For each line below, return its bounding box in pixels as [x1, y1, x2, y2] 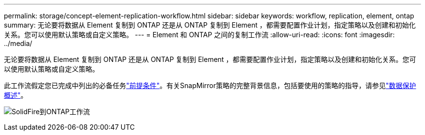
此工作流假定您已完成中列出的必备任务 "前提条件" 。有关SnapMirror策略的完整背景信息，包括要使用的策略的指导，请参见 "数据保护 [4, 81, 416, 90]
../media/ [4, 39, 33, 47]
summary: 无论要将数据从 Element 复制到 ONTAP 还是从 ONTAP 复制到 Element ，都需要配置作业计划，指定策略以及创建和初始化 [4, 21, 416, 29]
